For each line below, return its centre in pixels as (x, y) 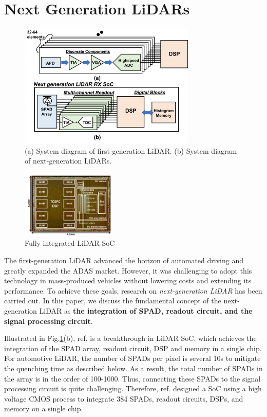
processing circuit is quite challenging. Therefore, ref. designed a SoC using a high (133, 388)
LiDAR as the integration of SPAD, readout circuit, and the (146, 311)
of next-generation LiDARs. (68, 161)
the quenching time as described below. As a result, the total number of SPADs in (133, 368)
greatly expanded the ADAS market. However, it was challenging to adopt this (128, 270)
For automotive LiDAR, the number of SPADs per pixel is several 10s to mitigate (132, 358)
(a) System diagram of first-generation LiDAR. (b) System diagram (131, 150)
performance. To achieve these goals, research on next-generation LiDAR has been (133, 290)
